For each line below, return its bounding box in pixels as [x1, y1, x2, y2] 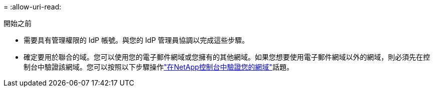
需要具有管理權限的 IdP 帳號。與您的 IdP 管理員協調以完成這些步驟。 [24, 36, 249, 44]
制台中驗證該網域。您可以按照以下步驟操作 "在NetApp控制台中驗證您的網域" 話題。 [24, 63, 294, 71]
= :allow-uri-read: [4, 2, 62, 11]
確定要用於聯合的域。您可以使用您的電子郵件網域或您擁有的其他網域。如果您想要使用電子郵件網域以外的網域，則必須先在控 [24, 53, 430, 61]
